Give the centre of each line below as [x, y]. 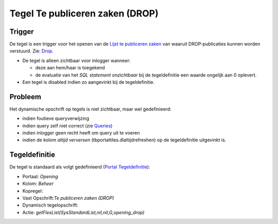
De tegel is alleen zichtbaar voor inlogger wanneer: [76, 60]
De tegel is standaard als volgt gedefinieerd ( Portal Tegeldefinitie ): [80, 167]
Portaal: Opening [40, 176]
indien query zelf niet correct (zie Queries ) [67, 125]
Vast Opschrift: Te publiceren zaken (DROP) [68, 198]
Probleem [25, 97]
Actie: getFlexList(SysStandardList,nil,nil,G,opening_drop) [83, 212]
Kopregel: [33, 191]
